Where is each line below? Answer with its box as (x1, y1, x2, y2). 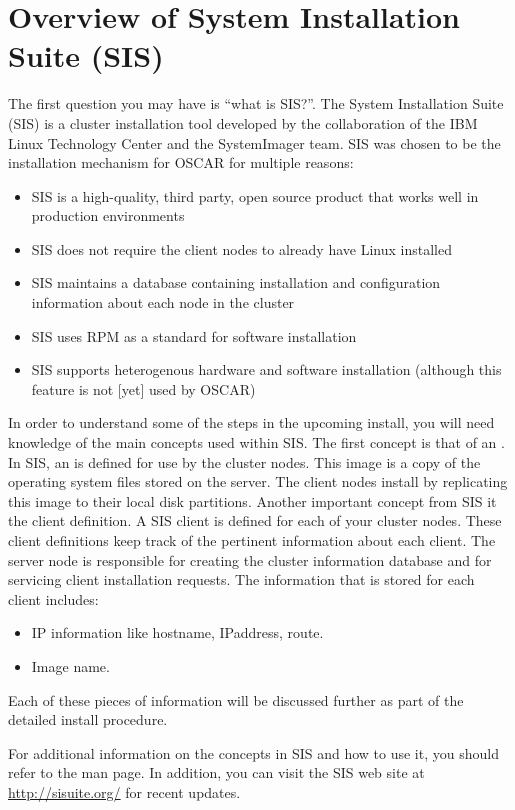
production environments (31, 205, 185, 226)
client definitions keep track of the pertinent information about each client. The (8, 530, 496, 550)
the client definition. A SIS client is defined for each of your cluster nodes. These (8, 510, 502, 531)
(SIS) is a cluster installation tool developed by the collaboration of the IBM (8, 112, 478, 133)
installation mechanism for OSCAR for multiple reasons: (8, 152, 354, 173)
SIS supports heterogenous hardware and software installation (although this (31, 359, 502, 380)
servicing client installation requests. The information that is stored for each (8, 569, 475, 590)
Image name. (31, 655, 110, 676)
